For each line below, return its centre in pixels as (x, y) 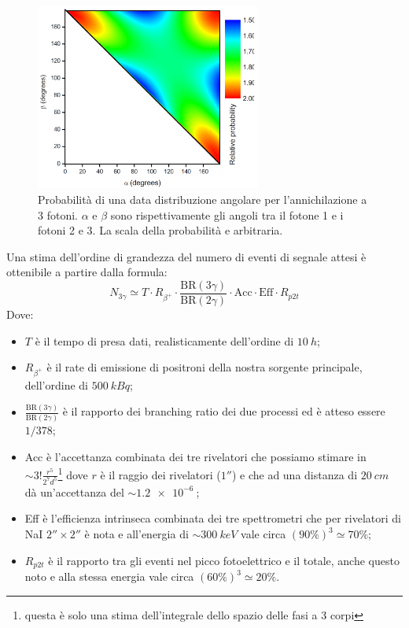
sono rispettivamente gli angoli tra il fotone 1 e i (227, 214)
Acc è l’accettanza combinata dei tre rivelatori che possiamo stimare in (195, 456)
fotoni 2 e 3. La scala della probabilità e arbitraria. (160, 230)
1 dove (73, 473)
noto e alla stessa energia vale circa (109, 576)
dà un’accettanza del (74, 491)
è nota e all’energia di (136, 534)
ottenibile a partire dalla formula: (87, 272)
